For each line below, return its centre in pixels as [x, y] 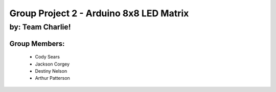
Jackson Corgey [52, 64]
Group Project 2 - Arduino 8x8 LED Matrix [99, 13]
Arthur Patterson [52, 78]
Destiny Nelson [51, 71]
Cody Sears [47, 57]
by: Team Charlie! [40, 27]
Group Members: [37, 43]
